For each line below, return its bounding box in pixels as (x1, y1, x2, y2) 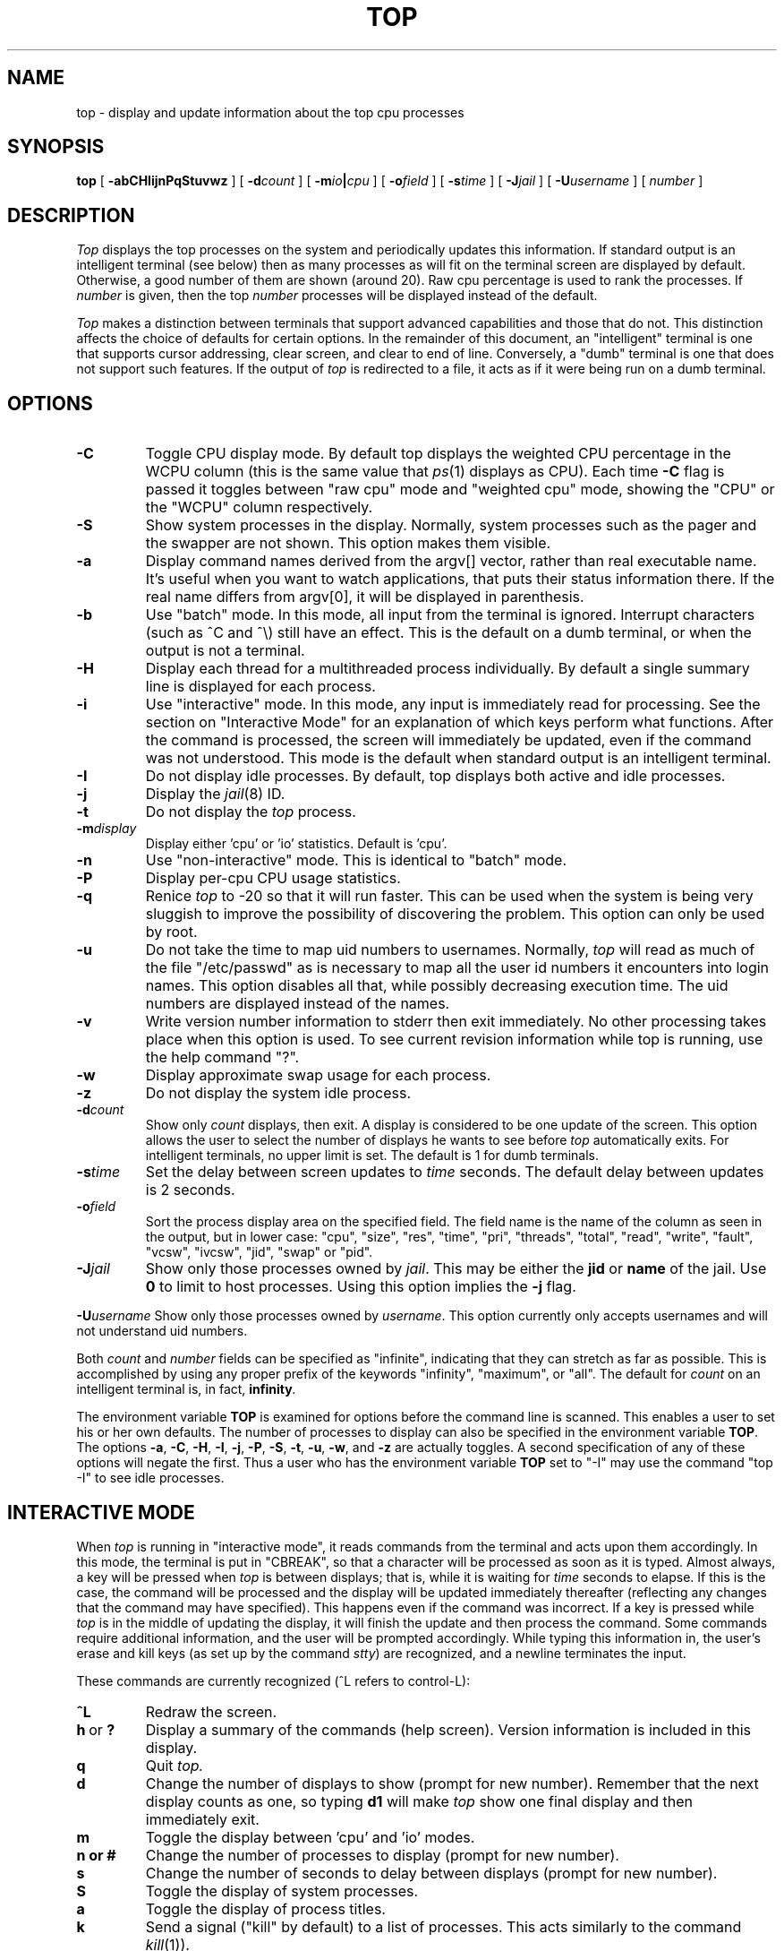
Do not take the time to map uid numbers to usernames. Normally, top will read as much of (145, 941, 755, 959)
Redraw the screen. (145, 1702, 277, 1721)
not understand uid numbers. (76, 1323, 248, 1339)
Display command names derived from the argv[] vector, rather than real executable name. (145, 552, 757, 571)
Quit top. (145, 1756, 204, 1775)
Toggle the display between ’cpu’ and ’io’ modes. (145, 1827, 475, 1846)
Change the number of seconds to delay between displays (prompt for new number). (145, 1863, 718, 1882)
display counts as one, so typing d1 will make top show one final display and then (145, 1792, 693, 1810)
